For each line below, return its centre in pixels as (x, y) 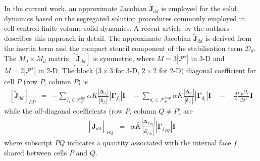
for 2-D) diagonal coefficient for (207, 70)
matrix (59, 58)
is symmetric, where (124, 58)
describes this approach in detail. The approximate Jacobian (98, 38)
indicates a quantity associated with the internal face (149, 142)
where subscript (28, 142)
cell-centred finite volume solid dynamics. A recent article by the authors (117, 28)
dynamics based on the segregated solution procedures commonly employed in (125, 18)
